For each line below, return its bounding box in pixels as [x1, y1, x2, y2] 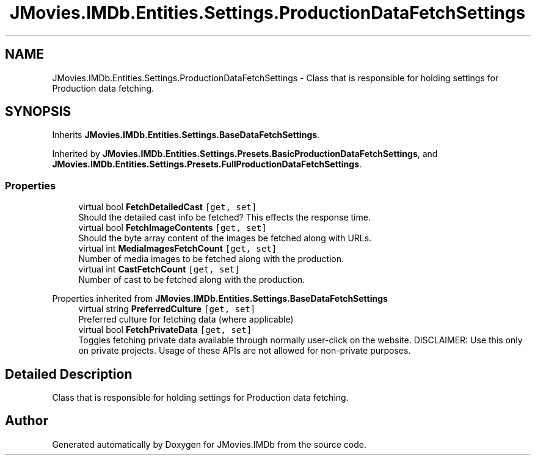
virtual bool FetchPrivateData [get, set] [78, 324, 252, 335]
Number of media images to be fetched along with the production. [78, 254, 344, 265]
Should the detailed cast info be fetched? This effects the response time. [78, 212, 371, 223]
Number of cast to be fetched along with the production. [78, 274, 305, 285]
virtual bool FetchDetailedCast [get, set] [78, 202, 257, 213]
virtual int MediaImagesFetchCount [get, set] [78, 243, 277, 254]
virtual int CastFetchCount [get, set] [78, 264, 240, 275]
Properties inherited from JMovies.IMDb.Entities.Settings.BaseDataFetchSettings [52, 293, 388, 304]
